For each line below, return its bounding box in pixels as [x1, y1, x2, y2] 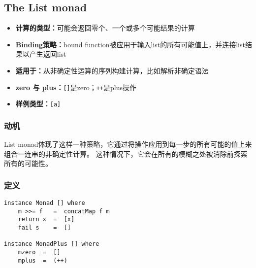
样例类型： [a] [15, 99, 61, 109]
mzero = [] [18, 249, 61, 256]
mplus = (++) [18, 257, 67, 264]
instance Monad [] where [4, 200, 85, 207]
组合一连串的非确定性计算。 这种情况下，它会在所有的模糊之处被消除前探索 [4, 148, 248, 159]
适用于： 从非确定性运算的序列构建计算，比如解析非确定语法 [15, 65, 209, 75]
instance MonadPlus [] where [4, 240, 99, 248]
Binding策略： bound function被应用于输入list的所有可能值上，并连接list [15, 39, 245, 49]
